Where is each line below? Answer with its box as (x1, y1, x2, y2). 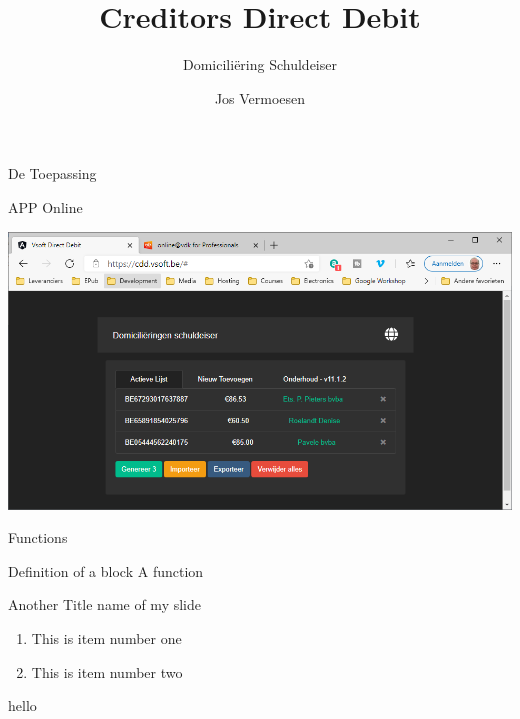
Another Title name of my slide (8, 594, 201, 615)
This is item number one (31, 627, 182, 648)
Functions (8, 527, 68, 548)
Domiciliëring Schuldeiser (183, 54, 337, 75)
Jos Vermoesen (214, 87, 306, 108)
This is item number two (31, 661, 183, 682)
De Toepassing (8, 163, 97, 184)
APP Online (8, 196, 83, 217)
